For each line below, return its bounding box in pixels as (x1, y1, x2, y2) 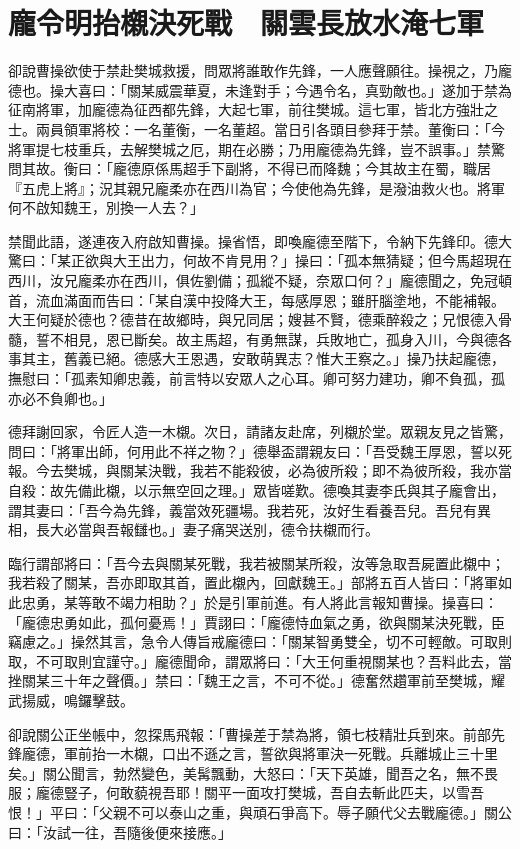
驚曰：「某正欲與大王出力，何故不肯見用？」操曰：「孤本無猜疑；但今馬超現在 (8, 250, 512, 271)
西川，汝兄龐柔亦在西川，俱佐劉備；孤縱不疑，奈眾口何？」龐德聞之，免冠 (8, 270, 498, 291)
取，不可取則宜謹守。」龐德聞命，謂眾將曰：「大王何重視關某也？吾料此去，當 (8, 650, 512, 671)
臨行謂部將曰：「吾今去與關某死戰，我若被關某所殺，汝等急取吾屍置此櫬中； (8, 552, 505, 573)
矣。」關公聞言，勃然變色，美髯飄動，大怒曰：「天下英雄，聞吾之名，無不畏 (8, 762, 498, 783)
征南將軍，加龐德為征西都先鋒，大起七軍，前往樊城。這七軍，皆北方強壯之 (8, 99, 498, 120)
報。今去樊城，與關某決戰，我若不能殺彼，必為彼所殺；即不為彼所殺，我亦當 (8, 460, 512, 481)
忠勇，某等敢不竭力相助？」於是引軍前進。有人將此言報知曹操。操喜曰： (21, 591, 498, 612)
